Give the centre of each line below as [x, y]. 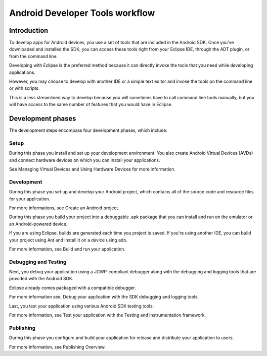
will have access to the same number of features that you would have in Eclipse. [91, 105]
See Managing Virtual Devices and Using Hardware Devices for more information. [92, 169]
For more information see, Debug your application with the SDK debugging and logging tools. [104, 297]
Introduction [29, 30]
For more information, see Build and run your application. [67, 249]
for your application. [30, 199]
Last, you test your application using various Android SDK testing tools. [82, 306]
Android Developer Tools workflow [82, 13]
